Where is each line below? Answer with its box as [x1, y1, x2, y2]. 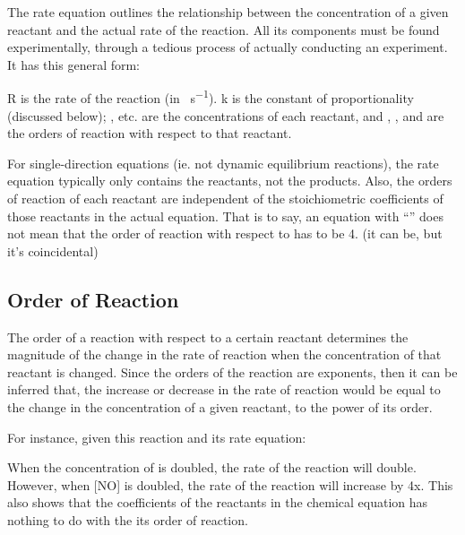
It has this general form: [7, 55, 141, 73]
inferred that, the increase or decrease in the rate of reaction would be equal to [7, 380, 441, 399]
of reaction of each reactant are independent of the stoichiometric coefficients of [7, 189, 443, 207]
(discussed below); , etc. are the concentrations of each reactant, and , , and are [7, 106, 444, 125]
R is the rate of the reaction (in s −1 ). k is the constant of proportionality [7, 86, 414, 108]
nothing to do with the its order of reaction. [7, 510, 248, 529]
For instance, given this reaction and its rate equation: [7, 427, 306, 446]
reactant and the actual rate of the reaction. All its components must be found [7, 20, 440, 39]
